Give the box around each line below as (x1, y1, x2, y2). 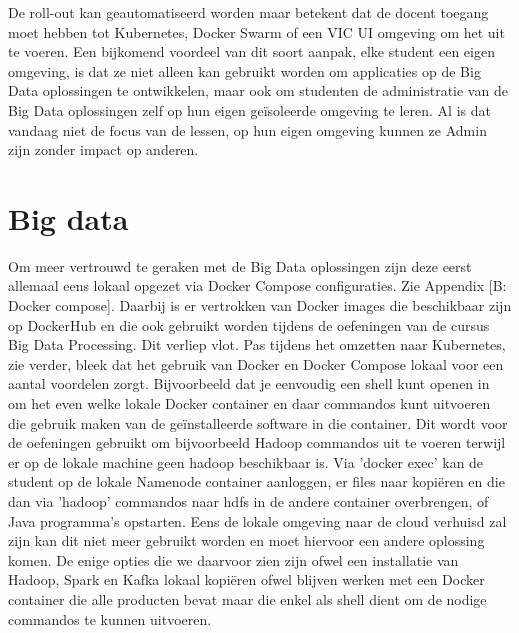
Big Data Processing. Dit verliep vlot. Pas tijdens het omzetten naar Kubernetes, (8, 334, 506, 355)
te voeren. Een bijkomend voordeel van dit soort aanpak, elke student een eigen (8, 41, 495, 62)
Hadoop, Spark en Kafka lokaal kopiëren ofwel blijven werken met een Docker (8, 569, 485, 590)
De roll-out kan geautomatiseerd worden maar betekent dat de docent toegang (8, 2, 489, 22)
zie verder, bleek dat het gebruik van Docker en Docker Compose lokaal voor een (8, 353, 504, 374)
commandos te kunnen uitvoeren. (8, 608, 212, 629)
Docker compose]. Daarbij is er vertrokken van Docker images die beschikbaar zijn (8, 295, 512, 316)
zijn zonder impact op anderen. (8, 139, 199, 160)
